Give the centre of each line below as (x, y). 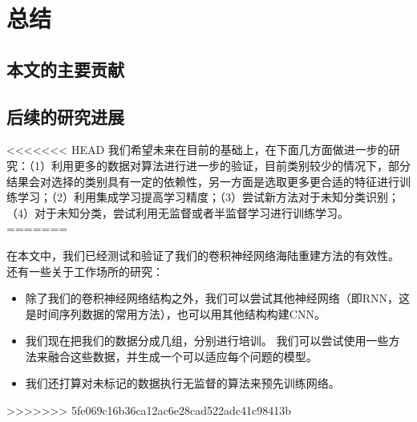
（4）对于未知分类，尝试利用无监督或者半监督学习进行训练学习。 (178, 212)
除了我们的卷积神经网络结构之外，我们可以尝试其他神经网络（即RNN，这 (218, 298)
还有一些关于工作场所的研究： (85, 271)
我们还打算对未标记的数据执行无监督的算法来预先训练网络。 (182, 383)
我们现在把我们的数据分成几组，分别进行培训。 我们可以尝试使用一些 (207, 341)
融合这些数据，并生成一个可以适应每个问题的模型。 (182, 356)
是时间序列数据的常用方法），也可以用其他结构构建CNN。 (175, 313)
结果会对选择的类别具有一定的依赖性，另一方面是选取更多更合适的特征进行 (203, 181)
